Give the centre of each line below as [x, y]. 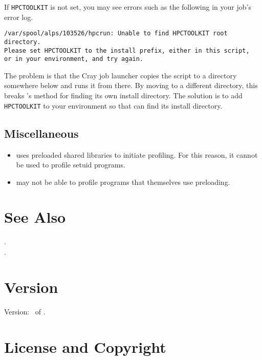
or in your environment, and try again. [74, 59]
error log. [19, 17]
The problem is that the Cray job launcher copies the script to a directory [121, 75]
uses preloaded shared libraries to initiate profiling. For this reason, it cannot [137, 154]
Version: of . [25, 311]
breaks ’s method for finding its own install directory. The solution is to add [123, 96]
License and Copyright [85, 346]
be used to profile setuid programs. [71, 165]
